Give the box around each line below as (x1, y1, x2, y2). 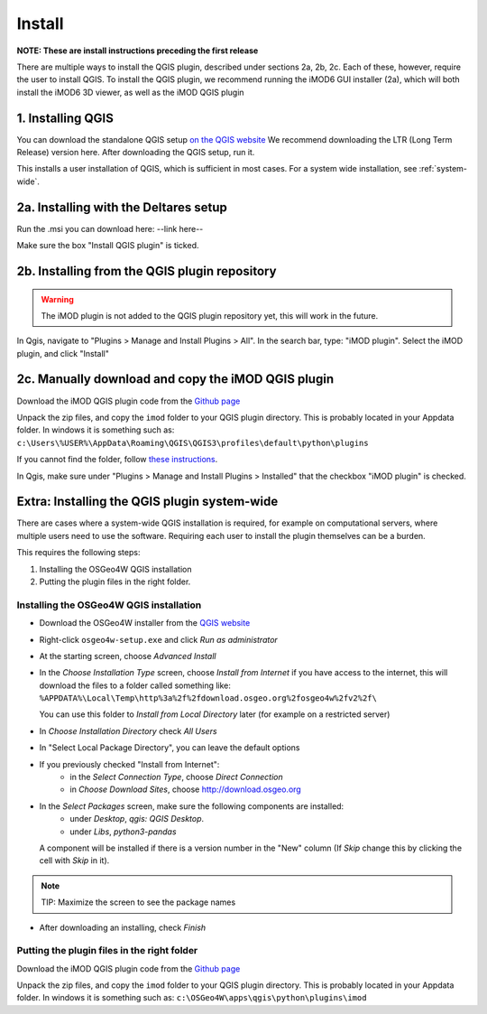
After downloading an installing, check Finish (39, 922, 207, 933)
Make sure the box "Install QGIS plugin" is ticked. (16, 240, 199, 251)
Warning (41, 293, 74, 304)
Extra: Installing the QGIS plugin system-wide (16, 494, 279, 509)
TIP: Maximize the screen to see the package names (41, 897, 236, 907)
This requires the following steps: (16, 547, 141, 558)
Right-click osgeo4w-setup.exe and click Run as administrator (39, 634, 279, 645)
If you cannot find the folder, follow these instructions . (16, 454, 218, 465)
